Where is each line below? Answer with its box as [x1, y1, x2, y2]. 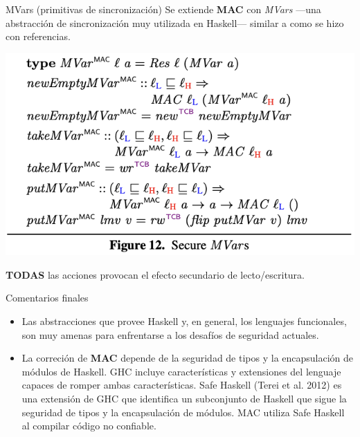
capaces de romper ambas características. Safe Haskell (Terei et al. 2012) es [21, 378, 342, 392]
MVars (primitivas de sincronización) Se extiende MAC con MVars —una [6, 2, 321, 16]
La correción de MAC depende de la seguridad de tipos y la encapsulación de [21, 351, 354, 365]
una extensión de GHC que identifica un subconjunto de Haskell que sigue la [21, 391, 347, 405]
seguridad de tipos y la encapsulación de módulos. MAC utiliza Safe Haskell [21, 405, 345, 419]
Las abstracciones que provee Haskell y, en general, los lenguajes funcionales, [21, 314, 347, 328]
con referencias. [6, 29, 71, 44]
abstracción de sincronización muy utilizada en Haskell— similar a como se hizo [6, 15, 344, 30]
